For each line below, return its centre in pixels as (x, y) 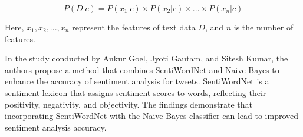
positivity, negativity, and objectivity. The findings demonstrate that (129, 104)
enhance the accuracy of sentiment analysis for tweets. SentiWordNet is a (137, 81)
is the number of (264, 27)
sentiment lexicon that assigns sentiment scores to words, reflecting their (136, 92)
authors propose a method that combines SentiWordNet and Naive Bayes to (142, 69)
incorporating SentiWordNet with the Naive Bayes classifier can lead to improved (152, 116)
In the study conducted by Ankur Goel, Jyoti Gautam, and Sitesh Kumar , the (146, 58)
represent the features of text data (134, 27)
